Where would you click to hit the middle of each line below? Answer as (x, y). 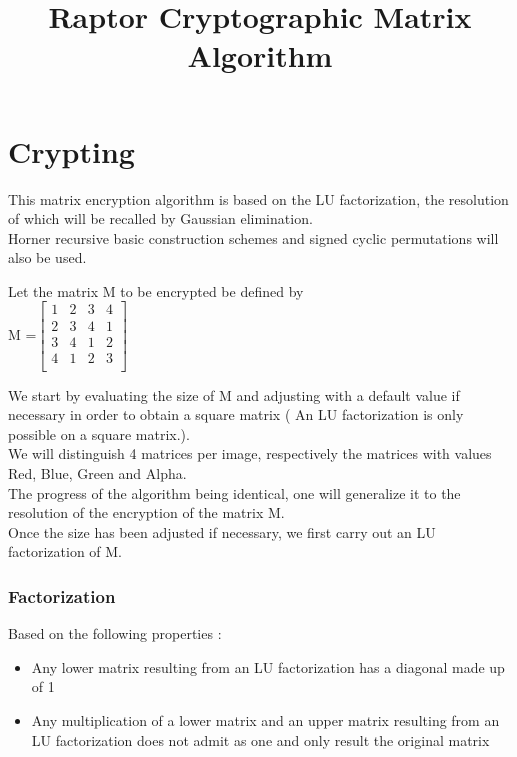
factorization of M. (65, 551)
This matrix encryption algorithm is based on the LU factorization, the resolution (258, 198)
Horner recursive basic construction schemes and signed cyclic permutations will (253, 237)
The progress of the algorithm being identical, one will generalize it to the (234, 492)
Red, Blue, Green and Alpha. (97, 473)
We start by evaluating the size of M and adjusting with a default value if (234, 394)
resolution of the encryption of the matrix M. (146, 512)
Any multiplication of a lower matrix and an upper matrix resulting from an (265, 719)
